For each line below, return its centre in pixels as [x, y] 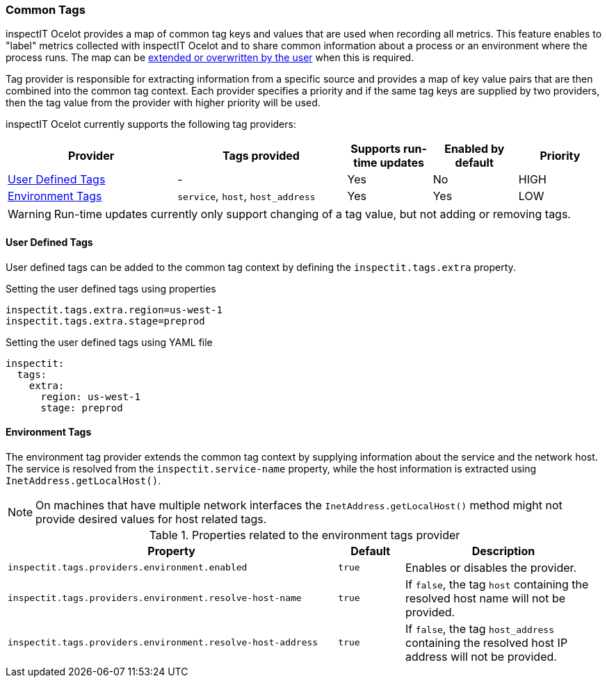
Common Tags [46, 10]
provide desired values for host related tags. [151, 519]
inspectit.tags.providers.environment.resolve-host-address [163, 643]
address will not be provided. [481, 656]
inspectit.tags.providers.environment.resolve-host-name [155, 598]
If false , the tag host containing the [497, 584]
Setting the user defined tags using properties [111, 288]
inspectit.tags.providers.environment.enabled [128, 568]
